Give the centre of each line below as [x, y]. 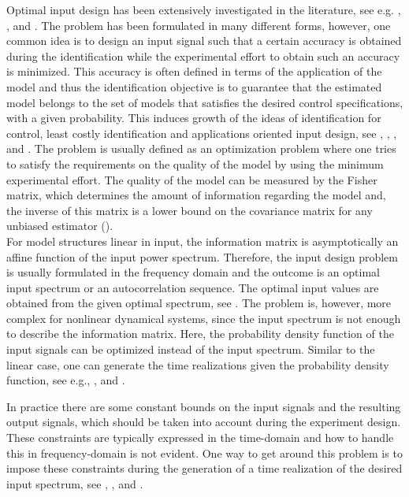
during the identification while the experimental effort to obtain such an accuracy [203, 56]
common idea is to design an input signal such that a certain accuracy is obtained [204, 41]
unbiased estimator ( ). [60, 226]
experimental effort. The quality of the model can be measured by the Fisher [192, 179]
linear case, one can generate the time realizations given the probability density [198, 364]
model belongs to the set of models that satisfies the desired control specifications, [205, 102]
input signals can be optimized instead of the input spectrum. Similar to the [191, 349]
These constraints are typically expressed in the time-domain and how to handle [200, 438]
